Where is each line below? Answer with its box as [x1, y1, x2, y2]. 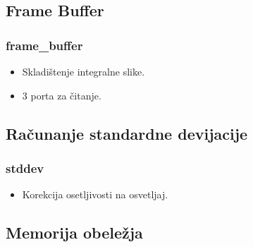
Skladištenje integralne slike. [22, 64, 145, 78]
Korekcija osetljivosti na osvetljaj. [22, 187, 168, 202]
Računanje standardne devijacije [6, 122, 248, 144]
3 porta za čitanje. [22, 88, 101, 102]
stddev [6, 159, 44, 176]
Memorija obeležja [6, 222, 143, 243]
